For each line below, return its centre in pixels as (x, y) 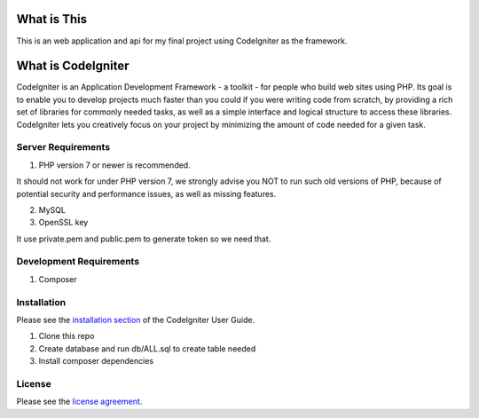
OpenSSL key (63, 223)
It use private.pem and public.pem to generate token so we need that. (144, 239)
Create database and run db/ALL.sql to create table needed (147, 348)
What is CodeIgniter (73, 66)
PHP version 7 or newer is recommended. (114, 165)
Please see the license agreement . (79, 402)
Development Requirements (78, 262)
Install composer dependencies (96, 361)
